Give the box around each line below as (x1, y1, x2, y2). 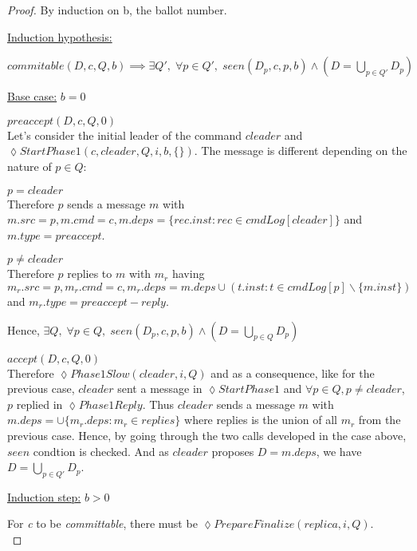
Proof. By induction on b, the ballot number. (7, 2, 227, 18)
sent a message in (117, 380, 203, 397)
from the (358, 411, 401, 428)
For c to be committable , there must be (7, 515, 198, 532)
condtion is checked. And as (33, 442, 169, 459)
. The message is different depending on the (194, 142, 407, 159)
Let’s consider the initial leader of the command (7, 126, 242, 143)
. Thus (142, 395, 174, 412)
